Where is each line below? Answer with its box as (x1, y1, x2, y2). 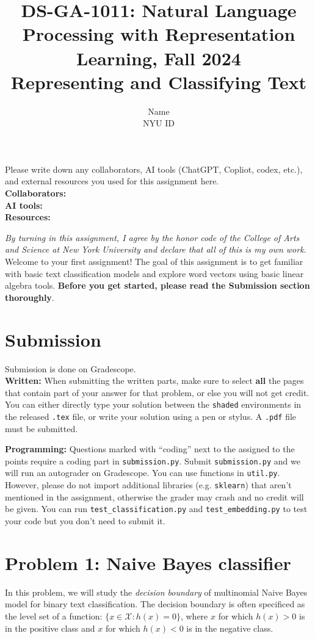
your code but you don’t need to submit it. (5, 514, 165, 527)
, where (180, 609, 208, 622)
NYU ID (143, 117, 175, 129)
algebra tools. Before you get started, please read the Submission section (5, 279, 310, 292)
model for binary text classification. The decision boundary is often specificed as (5, 597, 305, 610)
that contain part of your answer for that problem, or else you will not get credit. (5, 386, 310, 399)
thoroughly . (5, 291, 54, 303)
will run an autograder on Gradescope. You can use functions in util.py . (5, 466, 280, 479)
